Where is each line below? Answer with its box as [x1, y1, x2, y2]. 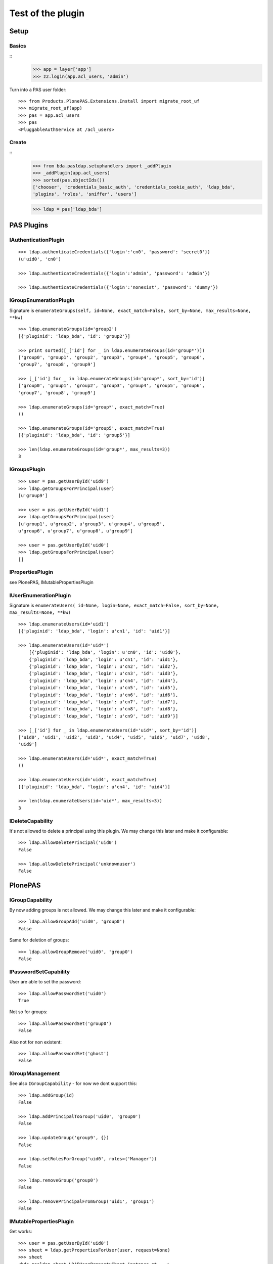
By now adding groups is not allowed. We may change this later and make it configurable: [9, 907, 196, 913]
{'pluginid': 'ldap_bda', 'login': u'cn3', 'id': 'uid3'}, [28, 670, 178, 676]
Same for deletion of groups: [9, 937, 69, 943]
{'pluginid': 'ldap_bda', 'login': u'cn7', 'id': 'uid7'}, [28, 699, 178, 705]
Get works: [9, 1229, 32, 1235]
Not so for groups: [9, 1009, 48, 1015]
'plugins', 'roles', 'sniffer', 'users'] [32, 191, 137, 197]
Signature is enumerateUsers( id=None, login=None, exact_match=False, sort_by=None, [9, 602, 219, 608]
